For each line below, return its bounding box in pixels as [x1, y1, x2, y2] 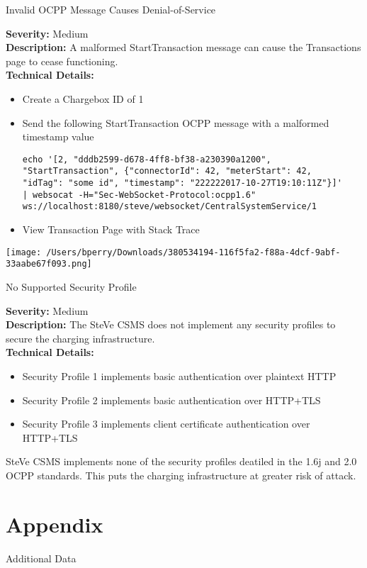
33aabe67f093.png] [6, 259, 92, 269]
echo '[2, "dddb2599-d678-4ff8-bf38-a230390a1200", [22, 154, 271, 165]
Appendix [6, 509, 103, 538]
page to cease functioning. [6, 53, 118, 68]
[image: [6, 247, 42, 257]
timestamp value [22, 129, 94, 144]
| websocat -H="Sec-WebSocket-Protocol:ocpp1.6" [22, 189, 256, 200]
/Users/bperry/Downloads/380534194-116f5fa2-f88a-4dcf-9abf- [46, 247, 341, 257]
